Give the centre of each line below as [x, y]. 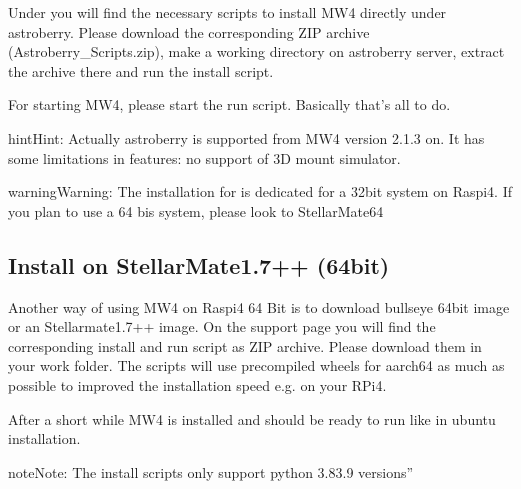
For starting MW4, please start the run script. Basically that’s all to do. [229, 104]
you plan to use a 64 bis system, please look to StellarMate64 [196, 210]
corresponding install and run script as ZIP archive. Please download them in [245, 345]
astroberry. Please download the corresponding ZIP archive [189, 31]
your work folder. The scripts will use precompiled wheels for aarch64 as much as [256, 365]
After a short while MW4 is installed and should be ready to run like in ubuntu [252, 418]
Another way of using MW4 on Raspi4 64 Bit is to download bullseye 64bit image [259, 306]
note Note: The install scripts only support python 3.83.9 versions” [211, 471]
